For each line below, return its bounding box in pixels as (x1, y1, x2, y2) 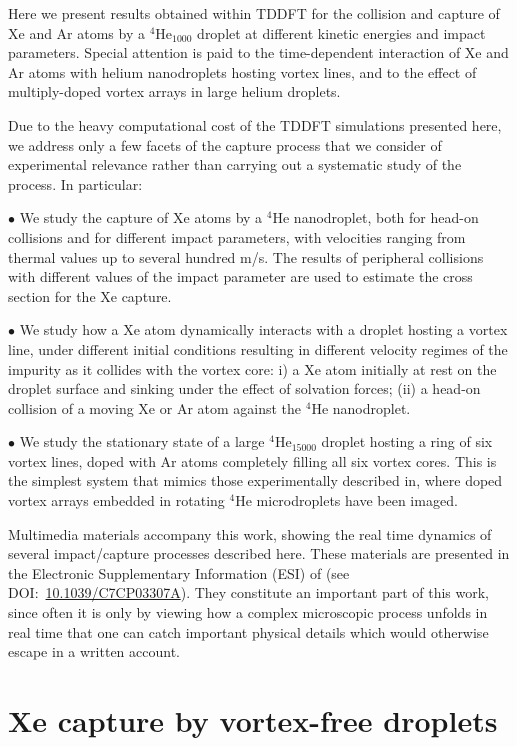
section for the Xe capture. (8, 285, 172, 306)
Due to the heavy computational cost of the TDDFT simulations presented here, (8, 114, 502, 135)
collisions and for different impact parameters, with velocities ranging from (8, 226, 466, 247)
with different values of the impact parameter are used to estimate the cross (8, 266, 473, 287)
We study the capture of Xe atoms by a (19, 207, 263, 228)
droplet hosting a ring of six (321, 431, 493, 452)
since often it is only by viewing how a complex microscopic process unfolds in (8, 602, 488, 623)
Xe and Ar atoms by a (8, 22, 145, 43)
